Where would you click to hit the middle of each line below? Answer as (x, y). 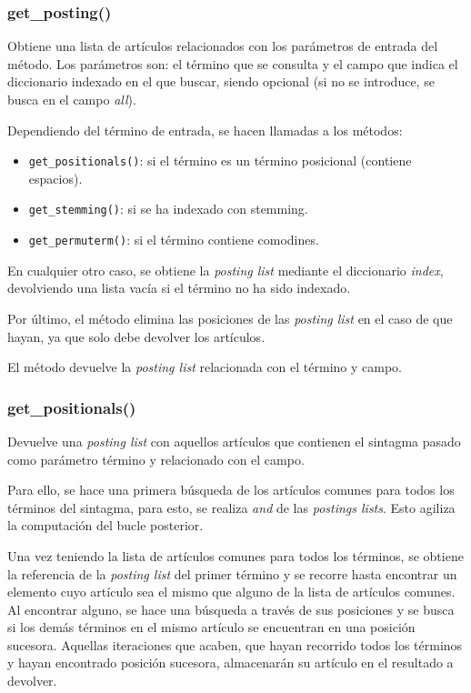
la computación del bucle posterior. (105, 525)
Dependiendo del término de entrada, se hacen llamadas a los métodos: (205, 130)
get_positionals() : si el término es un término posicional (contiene (220, 161)
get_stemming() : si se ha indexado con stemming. (168, 209)
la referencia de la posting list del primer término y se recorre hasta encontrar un (232, 573)
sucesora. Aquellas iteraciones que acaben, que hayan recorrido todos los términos (235, 644)
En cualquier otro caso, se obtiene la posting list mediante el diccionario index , (225, 270)
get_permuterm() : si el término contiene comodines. (174, 240)
